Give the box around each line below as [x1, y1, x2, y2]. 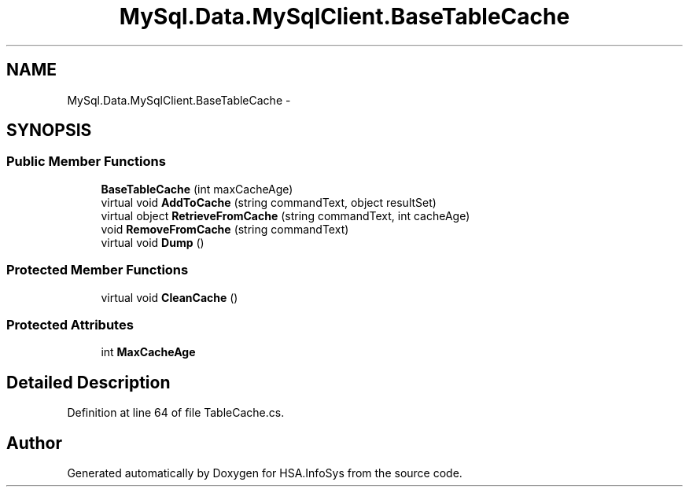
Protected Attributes [6, 316, 134, 333]
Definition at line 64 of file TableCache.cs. [67, 406, 285, 420]
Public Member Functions [6, 153, 166, 170]
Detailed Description [6, 372, 171, 392]
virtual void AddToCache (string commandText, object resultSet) [101, 195, 437, 209]
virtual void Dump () [101, 235, 204, 249]
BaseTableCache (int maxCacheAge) [101, 182, 293, 196]
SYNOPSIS [6, 120, 92, 141]
